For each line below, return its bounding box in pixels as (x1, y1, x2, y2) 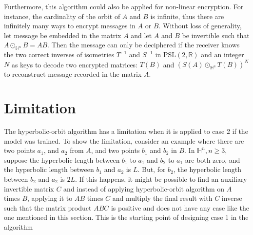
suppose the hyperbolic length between (4, 154, 120, 165)
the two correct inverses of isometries (4, 49, 114, 60)
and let (131, 30, 152, 40)
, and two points (91, 145, 140, 155)
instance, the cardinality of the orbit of (4, 11, 120, 21)
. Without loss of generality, (158, 21, 242, 31)
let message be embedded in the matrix (4, 30, 121, 40)
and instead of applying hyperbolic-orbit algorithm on (63, 183, 225, 193)
